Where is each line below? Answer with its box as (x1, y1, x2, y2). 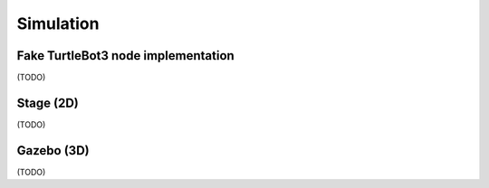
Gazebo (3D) (16, 143, 90, 158)
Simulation (16, 14, 100, 33)
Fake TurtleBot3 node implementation (16, 48, 235, 63)
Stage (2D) (16, 95, 79, 110)
